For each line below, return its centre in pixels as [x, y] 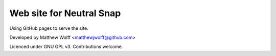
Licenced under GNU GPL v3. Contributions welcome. [66, 47]
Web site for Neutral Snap [65, 13]
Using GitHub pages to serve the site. [49, 28]
